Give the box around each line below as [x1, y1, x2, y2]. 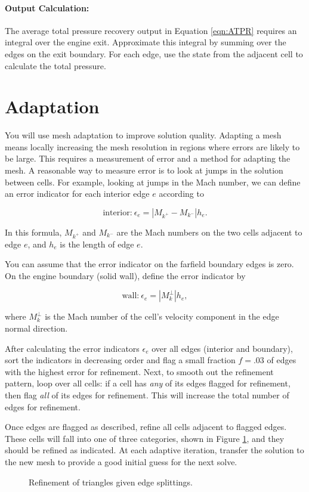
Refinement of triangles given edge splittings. [29, 475, 193, 488]
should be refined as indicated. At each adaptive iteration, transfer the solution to [5, 444, 304, 456]
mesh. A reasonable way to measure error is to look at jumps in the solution [5, 164, 283, 177]
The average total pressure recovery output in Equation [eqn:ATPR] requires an [5, 24, 297, 36]
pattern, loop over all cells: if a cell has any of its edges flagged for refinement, [5, 377, 291, 389]
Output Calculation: [5, 1, 89, 14]
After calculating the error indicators [5, 342, 140, 354]
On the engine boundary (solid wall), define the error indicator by [5, 269, 246, 281]
